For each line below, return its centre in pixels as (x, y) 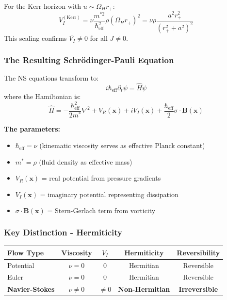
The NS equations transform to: (51, 78)
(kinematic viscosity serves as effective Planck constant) (122, 145)
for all (99, 38)
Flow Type (26, 252)
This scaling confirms (35, 38)
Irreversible (198, 289)
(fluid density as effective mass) (86, 161)
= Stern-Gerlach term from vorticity (101, 210)
